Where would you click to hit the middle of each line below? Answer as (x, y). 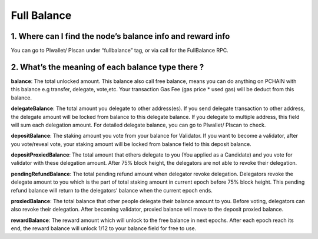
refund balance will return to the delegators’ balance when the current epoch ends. (112, 190)
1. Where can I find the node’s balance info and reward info (120, 36)
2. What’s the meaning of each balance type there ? (107, 67)
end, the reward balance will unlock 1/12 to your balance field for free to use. (104, 228)
